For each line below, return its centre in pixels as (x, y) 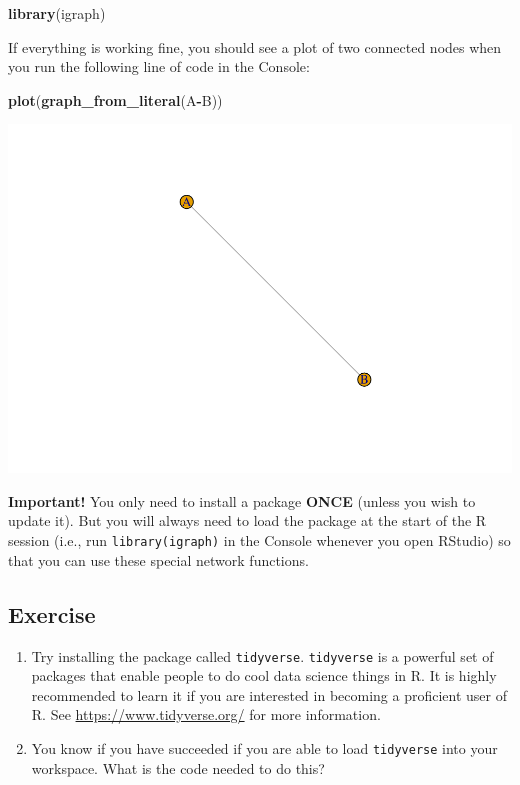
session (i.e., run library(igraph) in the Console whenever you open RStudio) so (259, 540)
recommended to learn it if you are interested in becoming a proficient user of (269, 694)
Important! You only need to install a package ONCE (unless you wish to (242, 500)
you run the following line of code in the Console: (159, 66)
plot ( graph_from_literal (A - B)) (115, 99)
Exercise (52, 613)
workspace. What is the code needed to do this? (178, 767)
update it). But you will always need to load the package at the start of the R (247, 520)
